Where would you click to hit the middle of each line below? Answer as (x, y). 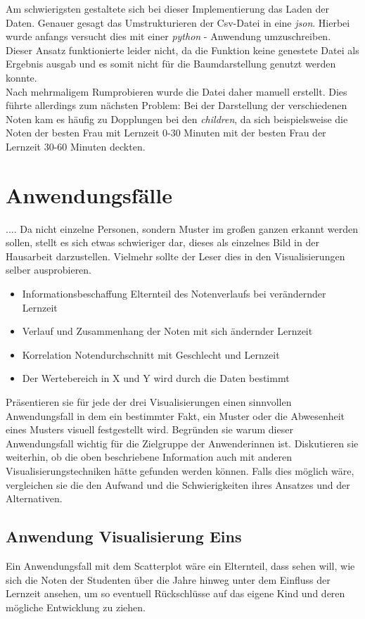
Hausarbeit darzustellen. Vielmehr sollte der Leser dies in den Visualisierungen (175, 256)
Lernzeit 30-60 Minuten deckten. (76, 146)
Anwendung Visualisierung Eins (124, 536)
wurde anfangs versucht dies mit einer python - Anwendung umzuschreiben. (168, 36)
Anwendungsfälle (89, 194)
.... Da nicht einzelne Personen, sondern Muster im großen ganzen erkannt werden (182, 228)
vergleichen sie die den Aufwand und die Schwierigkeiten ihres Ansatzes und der (178, 484)
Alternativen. (34, 498)
